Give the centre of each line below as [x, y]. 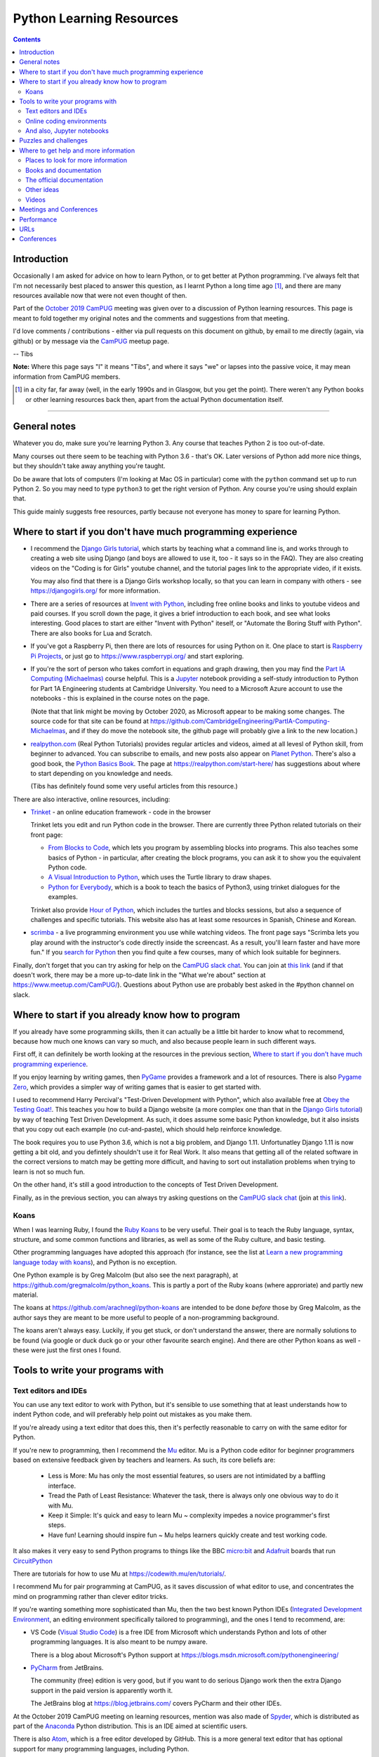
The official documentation [64, 180]
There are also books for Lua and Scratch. [91, 633]
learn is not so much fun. [49, 1172]
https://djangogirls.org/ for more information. [95, 591]
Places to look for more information [77, 160]
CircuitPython [33, 1561]
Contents [27, 39]
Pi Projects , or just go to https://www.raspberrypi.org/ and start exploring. [137, 656]
